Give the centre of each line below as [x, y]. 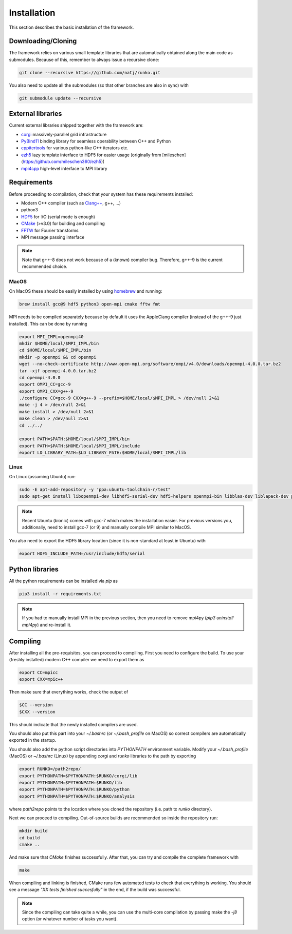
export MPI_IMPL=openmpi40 [51, 336]
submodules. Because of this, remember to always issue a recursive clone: [84, 60]
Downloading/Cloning [43, 41]
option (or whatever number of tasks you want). [70, 919]
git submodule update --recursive [60, 98]
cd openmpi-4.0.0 [40, 377]
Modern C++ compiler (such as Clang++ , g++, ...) [71, 203]
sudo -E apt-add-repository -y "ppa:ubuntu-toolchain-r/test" [95, 489]
